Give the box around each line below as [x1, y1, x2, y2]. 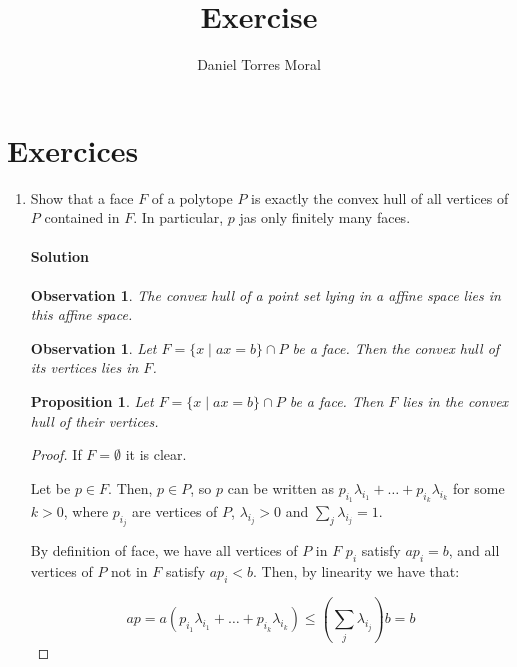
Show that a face [30, 187, 134, 208]
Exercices [7, 129, 139, 170]
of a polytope [151, 187, 233, 208]
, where [63, 501, 109, 521]
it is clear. [125, 444, 187, 465]
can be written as [227, 477, 334, 498]
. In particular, [133, 207, 224, 228]
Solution [30, 246, 89, 267]
